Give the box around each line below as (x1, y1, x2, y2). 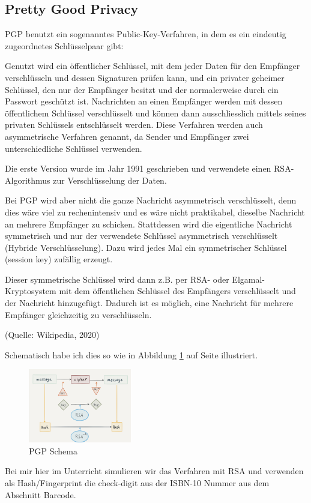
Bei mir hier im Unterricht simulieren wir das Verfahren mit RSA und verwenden (5, 465, 304, 477)
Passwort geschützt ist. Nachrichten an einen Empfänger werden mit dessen (5, 95, 283, 107)
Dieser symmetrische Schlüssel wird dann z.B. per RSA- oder (5, 273, 229, 285)
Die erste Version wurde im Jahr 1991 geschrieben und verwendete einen (5, 162, 271, 175)
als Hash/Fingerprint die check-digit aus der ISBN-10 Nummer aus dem (5, 476, 270, 489)
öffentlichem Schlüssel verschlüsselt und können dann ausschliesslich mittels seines (5, 106, 306, 119)
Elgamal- (232, 273, 265, 285)
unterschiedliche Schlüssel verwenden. (5, 142, 142, 154)
